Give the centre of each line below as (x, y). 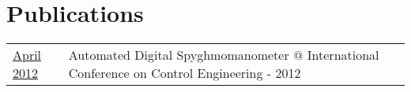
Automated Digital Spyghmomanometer (179, 55)
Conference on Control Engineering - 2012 (185, 73)
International (343, 55)
